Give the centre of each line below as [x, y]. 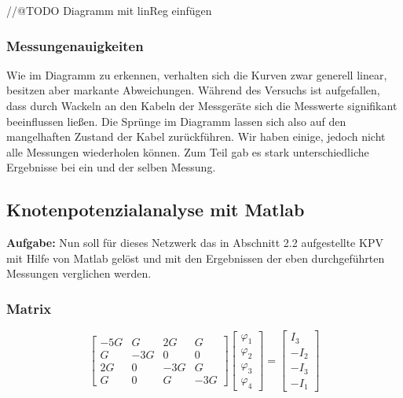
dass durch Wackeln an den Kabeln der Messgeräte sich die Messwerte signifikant [202, 105]
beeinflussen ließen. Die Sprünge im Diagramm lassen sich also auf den [176, 121]
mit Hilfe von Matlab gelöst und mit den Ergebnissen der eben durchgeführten [196, 258]
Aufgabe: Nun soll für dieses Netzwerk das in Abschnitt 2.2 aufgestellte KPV [195, 243]
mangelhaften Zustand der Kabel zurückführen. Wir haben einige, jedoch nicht [196, 136]
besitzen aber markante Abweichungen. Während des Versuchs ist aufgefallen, [193, 90]
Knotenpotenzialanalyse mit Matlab [156, 210]
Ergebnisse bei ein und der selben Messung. [111, 167]
